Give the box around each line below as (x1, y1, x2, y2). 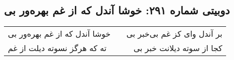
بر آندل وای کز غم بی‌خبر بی (126, 28, 223, 40)
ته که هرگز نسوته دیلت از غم (8, 42, 107, 54)
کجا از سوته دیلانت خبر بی (133, 42, 223, 54)
